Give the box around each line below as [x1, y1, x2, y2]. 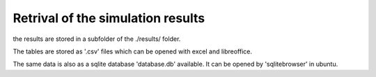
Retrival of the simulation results [13, 10, 205, 26]
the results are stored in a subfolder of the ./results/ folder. [13, 35, 181, 43]
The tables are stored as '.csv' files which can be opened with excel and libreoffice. [13, 47, 253, 55]
